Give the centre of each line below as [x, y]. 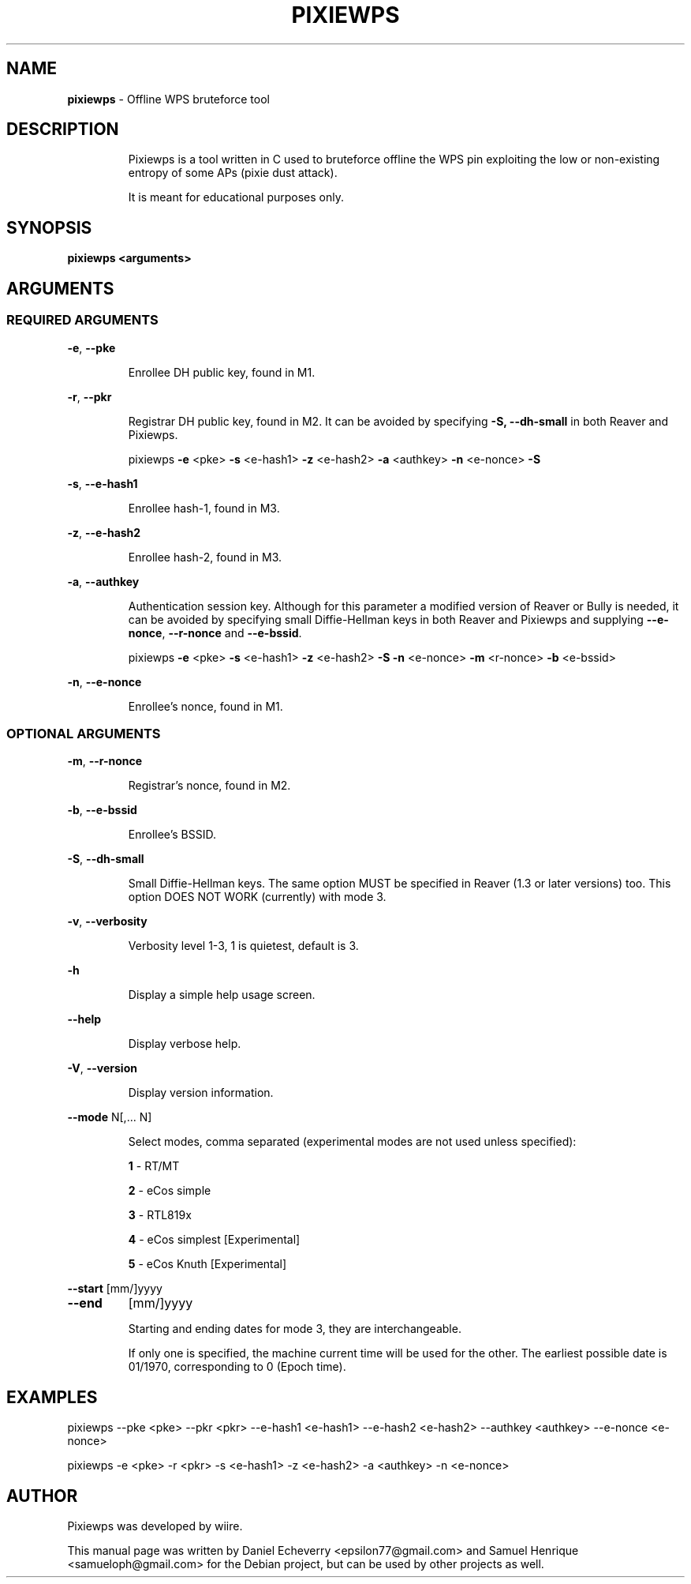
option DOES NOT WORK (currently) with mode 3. [257, 897]
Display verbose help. [185, 1044]
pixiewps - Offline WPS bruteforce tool [168, 99]
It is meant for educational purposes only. [236, 197]
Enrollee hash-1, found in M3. [204, 508]
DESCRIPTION [63, 129]
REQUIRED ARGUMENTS [82, 320]
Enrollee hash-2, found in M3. [205, 557]
